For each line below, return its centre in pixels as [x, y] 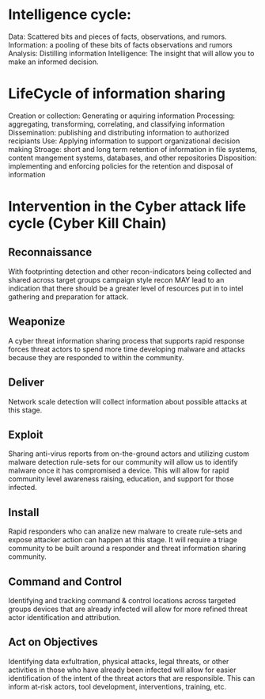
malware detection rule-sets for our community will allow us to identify [123, 462]
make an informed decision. [53, 62]
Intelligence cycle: [70, 15]
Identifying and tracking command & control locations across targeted [122, 600]
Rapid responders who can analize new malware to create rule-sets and [125, 531]
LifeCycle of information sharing [117, 94]
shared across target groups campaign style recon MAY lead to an [116, 279]
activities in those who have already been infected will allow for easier [122, 670]
